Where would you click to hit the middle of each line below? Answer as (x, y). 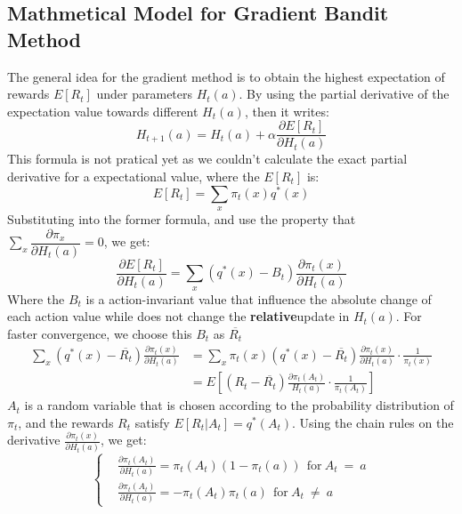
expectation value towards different (103, 111)
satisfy (152, 422)
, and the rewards (66, 422)
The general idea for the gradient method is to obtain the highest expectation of (226, 76)
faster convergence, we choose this (100, 333)
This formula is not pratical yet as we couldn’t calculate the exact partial (207, 159)
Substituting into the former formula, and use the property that (182, 219)
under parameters (145, 94)
